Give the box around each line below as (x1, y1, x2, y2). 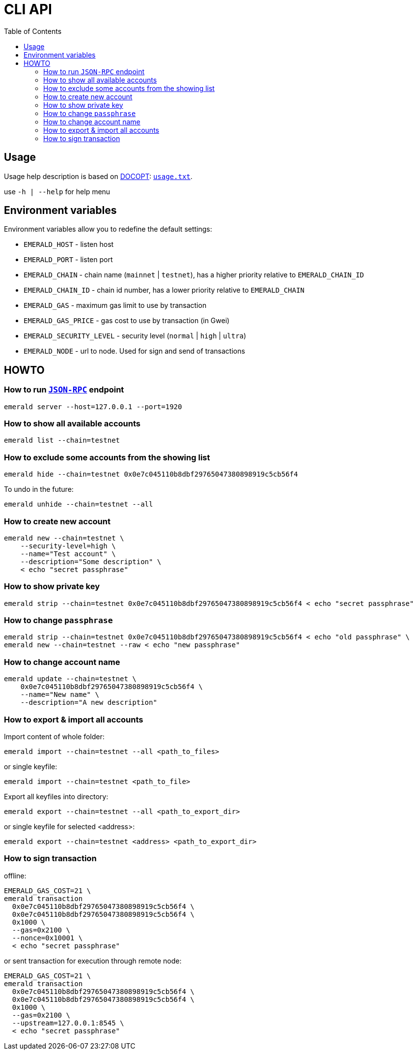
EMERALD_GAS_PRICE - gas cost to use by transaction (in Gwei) (24, 316, 230, 325)
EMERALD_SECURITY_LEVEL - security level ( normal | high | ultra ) (24, 331, 247, 340)
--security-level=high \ (20, 542, 116, 550)
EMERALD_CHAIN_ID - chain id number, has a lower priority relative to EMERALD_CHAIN (24, 286, 305, 295)
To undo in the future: (4, 485, 74, 494)
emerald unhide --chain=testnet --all (4, 500, 153, 509)
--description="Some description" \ (20, 557, 162, 566)
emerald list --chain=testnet (4, 436, 120, 445)
